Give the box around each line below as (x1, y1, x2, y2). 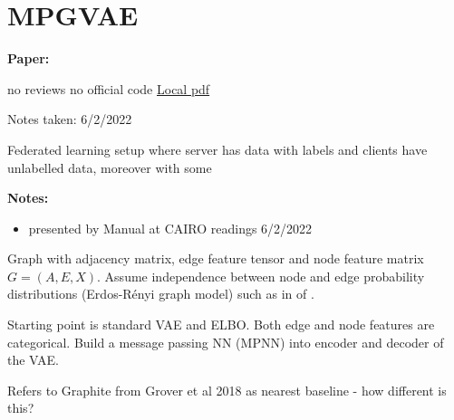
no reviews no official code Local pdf (7, 79, 210, 98)
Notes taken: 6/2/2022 (7, 110, 132, 129)
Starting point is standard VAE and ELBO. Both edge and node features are (7, 315, 435, 334)
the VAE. (7, 350, 59, 369)
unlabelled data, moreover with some (7, 157, 212, 177)
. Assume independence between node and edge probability (97, 266, 425, 285)
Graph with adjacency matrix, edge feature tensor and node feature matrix (7, 249, 424, 268)
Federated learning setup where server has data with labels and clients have (7, 139, 428, 158)
